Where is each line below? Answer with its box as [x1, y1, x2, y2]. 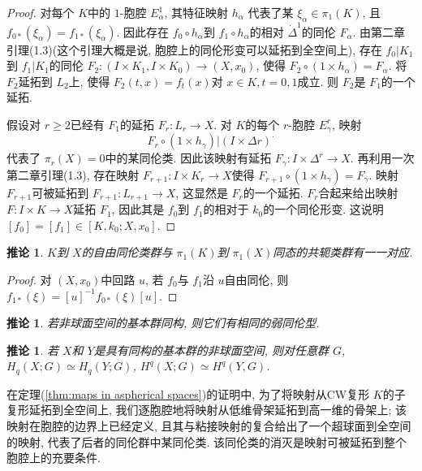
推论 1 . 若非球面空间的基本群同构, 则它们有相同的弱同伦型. [6, 314, 320, 331]
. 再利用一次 [350, 149, 415, 166]
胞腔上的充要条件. [6, 449, 101, 466]
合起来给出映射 [318, 184, 398, 201]
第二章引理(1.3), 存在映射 [6, 166, 140, 183]
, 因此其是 [111, 201, 165, 218]
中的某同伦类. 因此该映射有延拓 [105, 149, 272, 166]
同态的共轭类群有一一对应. [273, 244, 413, 261]
